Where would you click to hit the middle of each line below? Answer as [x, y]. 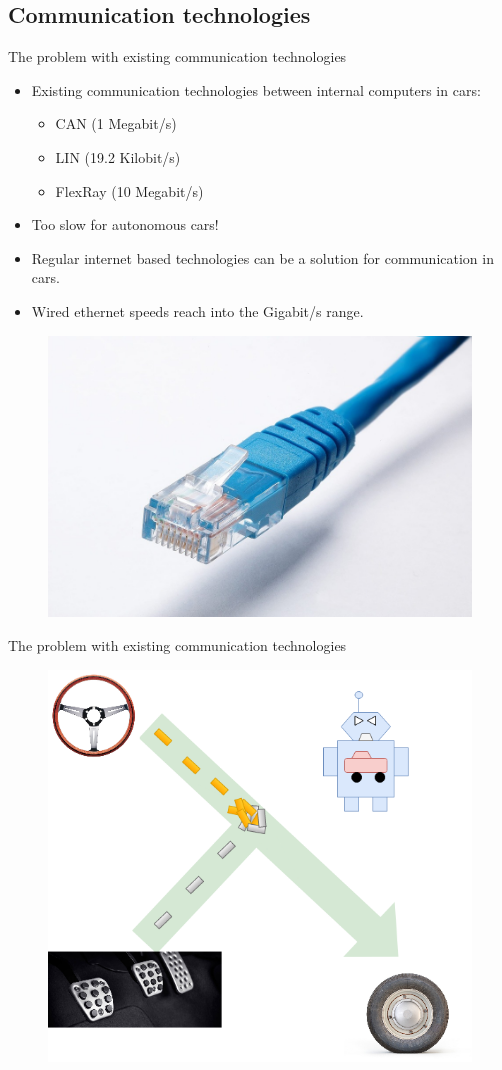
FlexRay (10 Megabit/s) [129, 190]
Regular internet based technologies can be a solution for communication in [262, 257]
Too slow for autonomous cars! [125, 224]
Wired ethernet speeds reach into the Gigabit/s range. [197, 310]
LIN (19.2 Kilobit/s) [118, 156]
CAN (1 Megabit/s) [116, 123]
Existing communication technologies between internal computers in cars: [256, 89]
